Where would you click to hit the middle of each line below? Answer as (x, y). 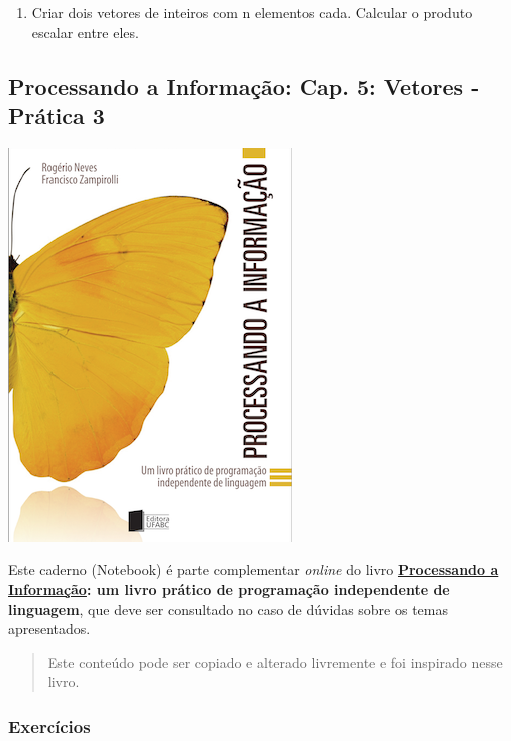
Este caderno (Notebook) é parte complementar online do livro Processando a (253, 569)
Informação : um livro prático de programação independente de (229, 588)
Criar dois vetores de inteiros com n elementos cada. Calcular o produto (252, 12)
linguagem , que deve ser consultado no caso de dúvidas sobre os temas (228, 608)
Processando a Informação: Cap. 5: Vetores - (244, 85)
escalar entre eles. (85, 31)
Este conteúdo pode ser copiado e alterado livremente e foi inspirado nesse (275, 661)
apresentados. (49, 628)
